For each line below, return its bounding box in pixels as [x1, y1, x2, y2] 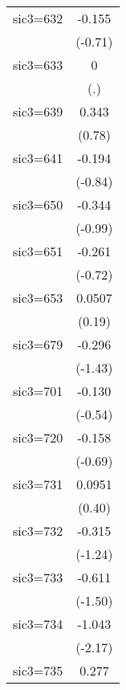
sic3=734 [13, 614, 63, 633]
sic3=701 [13, 382, 63, 400]
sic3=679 [13, 335, 63, 353]
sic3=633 [13, 55, 63, 74]
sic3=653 [13, 288, 63, 307]
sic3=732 [13, 521, 63, 540]
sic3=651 [13, 242, 63, 260]
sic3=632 [13, 9, 63, 27]
